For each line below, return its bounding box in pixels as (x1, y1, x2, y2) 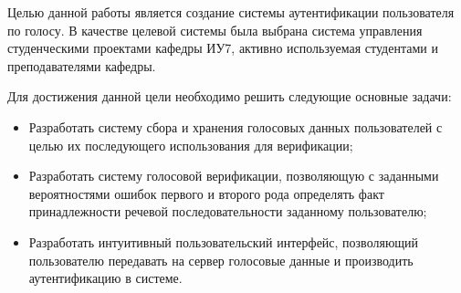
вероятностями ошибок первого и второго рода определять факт (28, 183, 384, 203)
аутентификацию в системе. (28, 268, 183, 288)
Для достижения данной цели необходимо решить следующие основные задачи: (7, 87, 452, 106)
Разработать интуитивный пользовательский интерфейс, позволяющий (28, 232, 419, 251)
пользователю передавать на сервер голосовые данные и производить (28, 250, 414, 269)
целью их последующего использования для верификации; (28, 135, 353, 154)
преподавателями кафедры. (7, 56, 156, 75)
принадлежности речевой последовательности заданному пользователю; (28, 202, 427, 221)
